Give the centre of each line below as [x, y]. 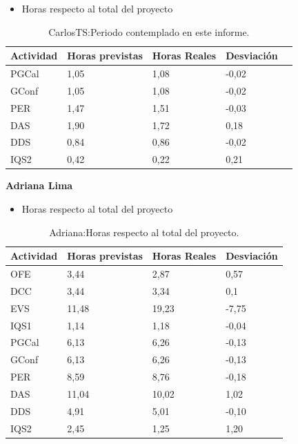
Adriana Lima [39, 185]
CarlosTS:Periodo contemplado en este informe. [149, 31]
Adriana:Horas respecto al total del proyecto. [144, 232]
